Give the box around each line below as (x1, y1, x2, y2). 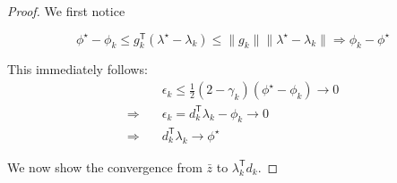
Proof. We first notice (7, 2, 125, 20)
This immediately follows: (7, 60, 148, 79)
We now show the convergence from (7, 157, 203, 176)
